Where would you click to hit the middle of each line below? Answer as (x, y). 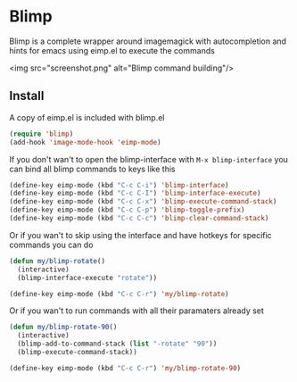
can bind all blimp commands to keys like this (92, 169)
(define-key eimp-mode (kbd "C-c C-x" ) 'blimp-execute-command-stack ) (143, 202)
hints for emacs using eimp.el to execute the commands (112, 50)
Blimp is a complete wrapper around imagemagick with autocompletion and (148, 41)
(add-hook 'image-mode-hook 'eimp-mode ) (86, 142)
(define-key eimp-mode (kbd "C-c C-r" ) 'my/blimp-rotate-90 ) (125, 368)
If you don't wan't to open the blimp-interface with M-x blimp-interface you (148, 159)
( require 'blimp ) (41, 134)
